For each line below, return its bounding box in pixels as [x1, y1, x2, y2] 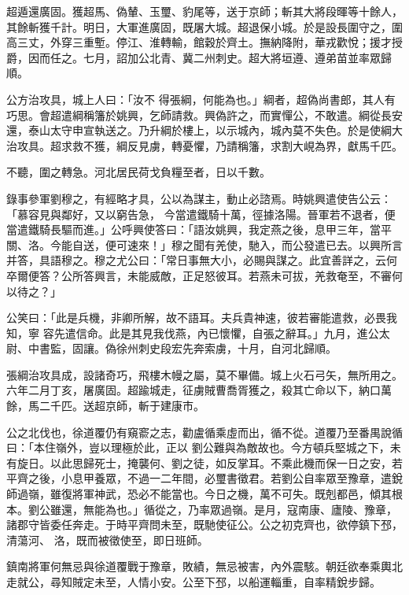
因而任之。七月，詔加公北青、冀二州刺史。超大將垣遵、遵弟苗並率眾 [28, 49, 381, 65]
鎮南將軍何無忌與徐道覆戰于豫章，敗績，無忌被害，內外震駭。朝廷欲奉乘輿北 [6, 558, 403, 575]
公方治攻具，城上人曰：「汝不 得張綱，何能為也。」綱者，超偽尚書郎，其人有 [6, 91, 396, 107]
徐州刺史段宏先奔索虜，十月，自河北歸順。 [116, 340, 337, 357]
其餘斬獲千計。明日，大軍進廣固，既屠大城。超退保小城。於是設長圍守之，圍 [6, 18, 403, 35]
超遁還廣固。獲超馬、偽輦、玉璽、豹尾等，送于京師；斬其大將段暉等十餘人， [6, 3, 403, 19]
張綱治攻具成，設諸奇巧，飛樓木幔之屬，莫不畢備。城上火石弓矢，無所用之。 [6, 366, 403, 382]
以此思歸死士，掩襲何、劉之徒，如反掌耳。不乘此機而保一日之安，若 [50, 454, 403, 471]
